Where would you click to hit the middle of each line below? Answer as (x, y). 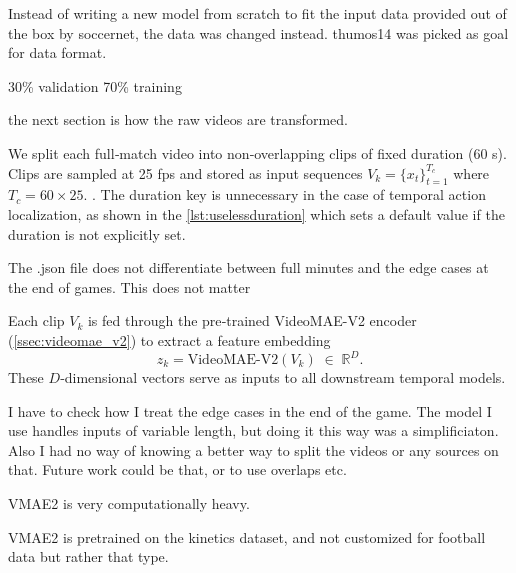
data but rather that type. (88, 556)
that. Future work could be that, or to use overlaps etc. (177, 469)
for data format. (57, 52)
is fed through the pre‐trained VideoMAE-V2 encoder (252, 320)
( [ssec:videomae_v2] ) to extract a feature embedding (169, 339)
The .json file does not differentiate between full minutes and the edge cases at (248, 267)
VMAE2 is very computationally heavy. (129, 502)
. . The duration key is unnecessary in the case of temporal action (284, 194)
